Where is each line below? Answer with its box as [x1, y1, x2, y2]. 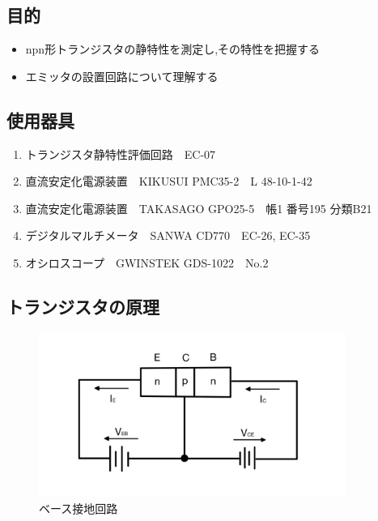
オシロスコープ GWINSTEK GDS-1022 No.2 [25, 254, 269, 271]
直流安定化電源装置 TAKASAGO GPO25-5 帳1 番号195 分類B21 [25, 199, 372, 216]
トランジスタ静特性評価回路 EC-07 [25, 145, 216, 162]
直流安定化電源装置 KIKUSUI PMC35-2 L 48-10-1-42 [25, 173, 312, 190]
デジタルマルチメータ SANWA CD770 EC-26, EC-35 [25, 227, 311, 244]
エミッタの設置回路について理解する [25, 67, 219, 84]
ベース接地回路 [39, 499, 118, 516]
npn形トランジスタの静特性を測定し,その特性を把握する [25, 41, 321, 58]
